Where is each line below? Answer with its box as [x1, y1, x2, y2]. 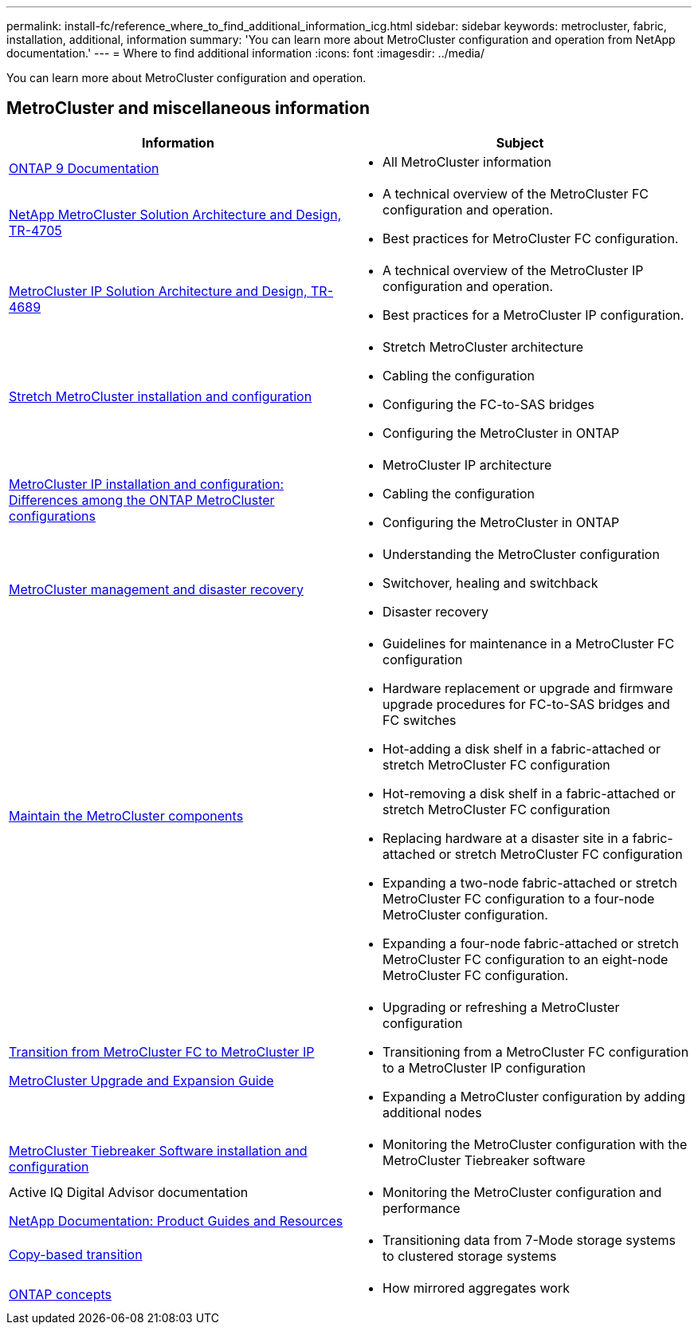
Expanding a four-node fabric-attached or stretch [382, 935, 679, 951]
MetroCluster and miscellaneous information [6, 98, 371, 119]
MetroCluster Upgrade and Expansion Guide [9, 1072, 274, 1089]
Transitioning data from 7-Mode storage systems [382, 1231, 676, 1248]
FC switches [382, 711, 457, 728]
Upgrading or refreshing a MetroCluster [382, 998, 620, 1015]
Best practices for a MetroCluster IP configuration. [382, 306, 684, 323]
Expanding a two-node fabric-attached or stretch [382, 874, 677, 891]
